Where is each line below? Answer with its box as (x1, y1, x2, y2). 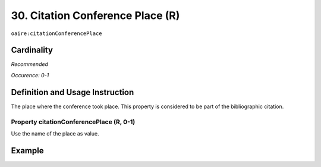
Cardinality (11, 45, 53, 55)
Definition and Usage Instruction (11, 87, 134, 97)
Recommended (11, 61, 49, 68)
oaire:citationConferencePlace (11, 30, 102, 37)
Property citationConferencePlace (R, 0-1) (11, 118, 136, 126)
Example (11, 146, 44, 156)
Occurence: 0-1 (11, 71, 49, 78)
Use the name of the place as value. (11, 130, 99, 137)
